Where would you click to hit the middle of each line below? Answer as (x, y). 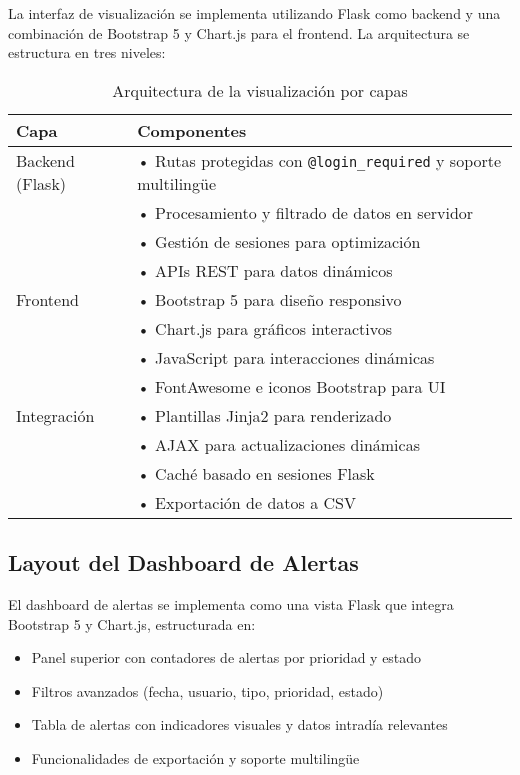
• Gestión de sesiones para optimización (279, 241)
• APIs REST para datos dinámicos (265, 270)
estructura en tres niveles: (87, 52)
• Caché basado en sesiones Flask (256, 473)
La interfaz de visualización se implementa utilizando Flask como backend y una (254, 13)
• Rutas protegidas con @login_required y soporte (319, 160)
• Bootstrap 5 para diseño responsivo (269, 299)
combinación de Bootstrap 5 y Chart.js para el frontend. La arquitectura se (239, 32)
